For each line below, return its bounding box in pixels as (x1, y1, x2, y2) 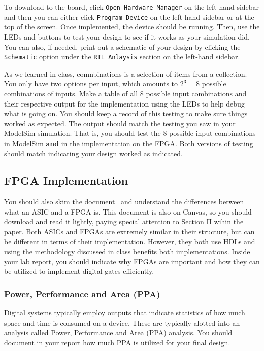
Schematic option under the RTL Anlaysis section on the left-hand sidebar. (4, 51, 240, 62)
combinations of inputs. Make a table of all (4, 88, 138, 98)
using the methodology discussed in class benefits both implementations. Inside (4, 246, 250, 257)
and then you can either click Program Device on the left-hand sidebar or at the (4, 11, 254, 22)
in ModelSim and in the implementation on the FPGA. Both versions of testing (4, 137, 253, 148)
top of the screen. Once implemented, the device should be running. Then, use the (4, 21, 260, 32)
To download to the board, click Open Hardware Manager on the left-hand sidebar (4, 2, 259, 12)
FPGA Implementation (4, 172, 128, 188)
